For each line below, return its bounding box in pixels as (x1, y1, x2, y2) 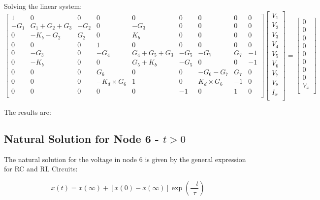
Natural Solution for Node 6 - (4, 131, 159, 146)
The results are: (4, 107, 51, 117)
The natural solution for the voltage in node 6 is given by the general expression (4, 154, 246, 164)
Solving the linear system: (4, 1, 82, 11)
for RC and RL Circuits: (4, 164, 78, 174)
